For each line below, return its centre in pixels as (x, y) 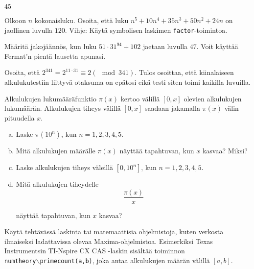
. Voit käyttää (217, 46)
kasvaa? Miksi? (225, 151)
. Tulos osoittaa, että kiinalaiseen (184, 72)
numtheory (20, 261)
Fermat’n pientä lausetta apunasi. (55, 56)
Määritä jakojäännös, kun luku (51, 46)
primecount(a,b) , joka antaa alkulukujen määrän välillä (125, 260)
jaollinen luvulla (29, 30)
